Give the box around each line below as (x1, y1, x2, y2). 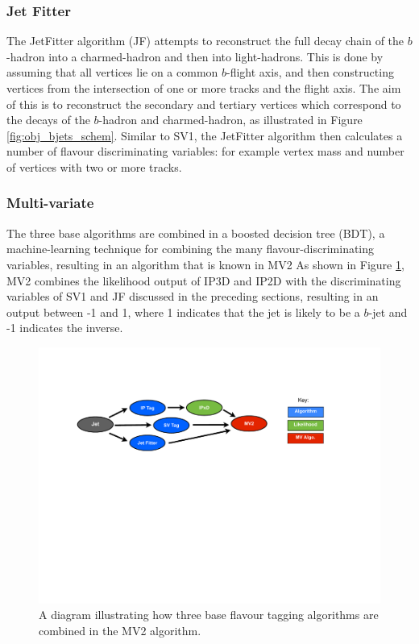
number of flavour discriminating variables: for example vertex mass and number (6, 143, 404, 160)
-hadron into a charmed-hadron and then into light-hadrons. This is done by (6, 48, 384, 64)
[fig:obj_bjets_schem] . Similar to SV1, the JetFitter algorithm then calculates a (6, 127, 403, 143)
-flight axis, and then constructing (226, 64, 394, 81)
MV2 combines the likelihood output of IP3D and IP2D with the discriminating (6, 272, 401, 289)
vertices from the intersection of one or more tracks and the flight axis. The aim (6, 80, 401, 96)
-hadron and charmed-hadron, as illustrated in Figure (98, 111, 363, 128)
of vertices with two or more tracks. (6, 158, 182, 175)
